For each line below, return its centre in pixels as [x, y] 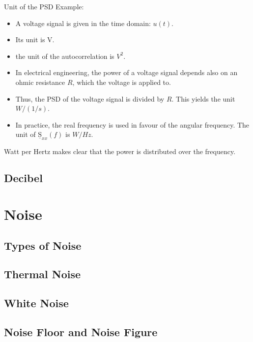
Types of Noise [43, 245]
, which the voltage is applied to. [122, 82]
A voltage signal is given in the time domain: [83, 23]
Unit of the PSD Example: [44, 6]
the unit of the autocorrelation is [65, 56]
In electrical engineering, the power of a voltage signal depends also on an [126, 72]
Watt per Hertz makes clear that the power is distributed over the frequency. [120, 151]
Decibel [23, 178]
